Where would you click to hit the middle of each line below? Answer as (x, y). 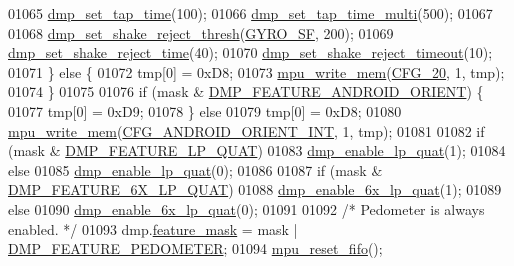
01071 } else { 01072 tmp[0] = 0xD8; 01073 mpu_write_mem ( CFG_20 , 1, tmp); (256, 71)
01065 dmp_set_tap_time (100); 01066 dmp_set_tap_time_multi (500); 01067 (250, 13)
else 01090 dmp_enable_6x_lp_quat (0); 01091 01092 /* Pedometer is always (246, 208)
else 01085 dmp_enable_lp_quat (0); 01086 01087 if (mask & (195, 169)
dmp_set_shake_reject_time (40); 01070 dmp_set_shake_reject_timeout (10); (250, 52)
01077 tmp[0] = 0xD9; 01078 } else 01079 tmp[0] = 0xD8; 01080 (205, 110)
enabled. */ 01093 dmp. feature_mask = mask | (153, 228)
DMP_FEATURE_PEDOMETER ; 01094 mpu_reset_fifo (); (195, 248)
